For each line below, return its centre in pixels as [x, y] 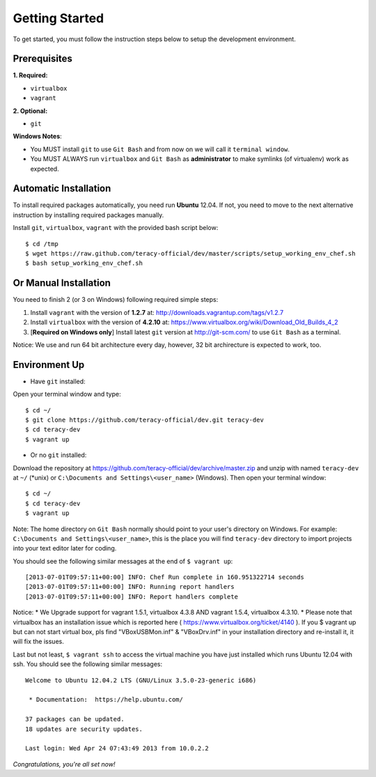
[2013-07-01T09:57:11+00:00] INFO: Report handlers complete [132, 597]
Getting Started [58, 18]
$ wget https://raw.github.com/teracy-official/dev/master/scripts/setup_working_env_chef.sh [190, 254]
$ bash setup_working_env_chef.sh [84, 263]
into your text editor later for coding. [65, 548]
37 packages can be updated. [75, 719]
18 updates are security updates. [84, 729]
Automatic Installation [62, 189]
